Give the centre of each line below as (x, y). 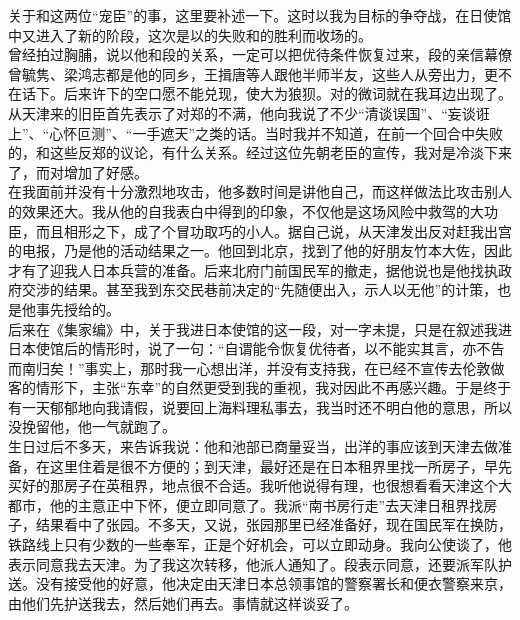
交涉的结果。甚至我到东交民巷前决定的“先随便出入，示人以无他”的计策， (259, 289)
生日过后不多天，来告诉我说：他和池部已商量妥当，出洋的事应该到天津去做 (253, 446)
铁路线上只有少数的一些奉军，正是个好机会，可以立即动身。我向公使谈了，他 (260, 544)
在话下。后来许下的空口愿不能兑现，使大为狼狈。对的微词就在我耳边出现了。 (260, 93)
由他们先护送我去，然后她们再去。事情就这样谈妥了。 (183, 602)
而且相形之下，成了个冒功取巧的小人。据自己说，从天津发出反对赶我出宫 (273, 230)
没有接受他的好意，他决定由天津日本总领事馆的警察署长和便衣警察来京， (273, 583)
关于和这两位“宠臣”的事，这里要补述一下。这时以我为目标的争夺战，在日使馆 (260, 15)
